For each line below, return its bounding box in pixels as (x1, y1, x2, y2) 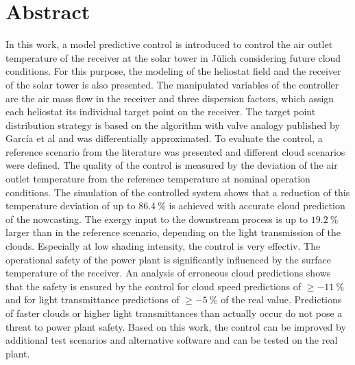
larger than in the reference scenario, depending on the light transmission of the (5, 225, 341, 239)
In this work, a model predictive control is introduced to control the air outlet (5, 37, 333, 51)
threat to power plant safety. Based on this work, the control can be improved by (5, 319, 346, 333)
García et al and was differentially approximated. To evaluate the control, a (5, 131, 323, 145)
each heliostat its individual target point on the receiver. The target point (5, 104, 316, 119)
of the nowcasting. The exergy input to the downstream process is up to (5, 211, 308, 226)
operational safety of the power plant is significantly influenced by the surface (5, 252, 331, 266)
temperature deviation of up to (5, 198, 136, 213)
